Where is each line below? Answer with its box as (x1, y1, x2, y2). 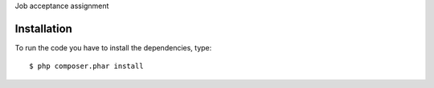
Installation (14, 22, 72, 35)
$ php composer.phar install (29, 62, 144, 71)
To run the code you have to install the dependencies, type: (14, 42, 212, 52)
